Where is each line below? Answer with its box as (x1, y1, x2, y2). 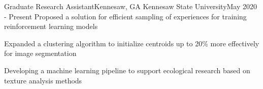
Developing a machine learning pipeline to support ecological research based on (4, 65, 250, 75)
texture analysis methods (4, 75, 82, 85)
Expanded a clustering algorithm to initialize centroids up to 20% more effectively (4, 38, 259, 48)
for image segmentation (4, 48, 77, 58)
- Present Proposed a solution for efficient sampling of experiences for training (4, 11, 247, 21)
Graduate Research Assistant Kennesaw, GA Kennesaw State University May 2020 (4, 1, 257, 11)
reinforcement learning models (4, 21, 98, 32)
